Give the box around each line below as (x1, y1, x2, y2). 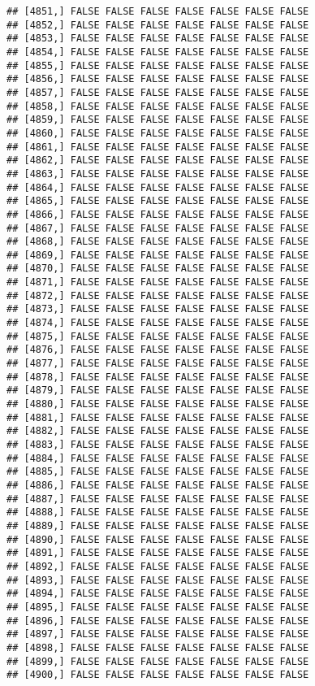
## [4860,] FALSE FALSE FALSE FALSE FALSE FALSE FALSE (6, 127, 309, 139)
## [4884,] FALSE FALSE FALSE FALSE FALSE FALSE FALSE (6, 452, 309, 464)
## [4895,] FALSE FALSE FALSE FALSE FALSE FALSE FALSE (6, 601, 309, 613)
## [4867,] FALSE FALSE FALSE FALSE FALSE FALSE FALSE (6, 222, 309, 234)
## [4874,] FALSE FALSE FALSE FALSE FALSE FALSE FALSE (6, 317, 309, 329)
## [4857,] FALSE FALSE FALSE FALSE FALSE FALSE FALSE (6, 86, 309, 98)
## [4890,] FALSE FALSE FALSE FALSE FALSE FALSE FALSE (6, 533, 309, 545)
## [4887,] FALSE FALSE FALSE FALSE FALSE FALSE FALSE (6, 493, 309, 505)
